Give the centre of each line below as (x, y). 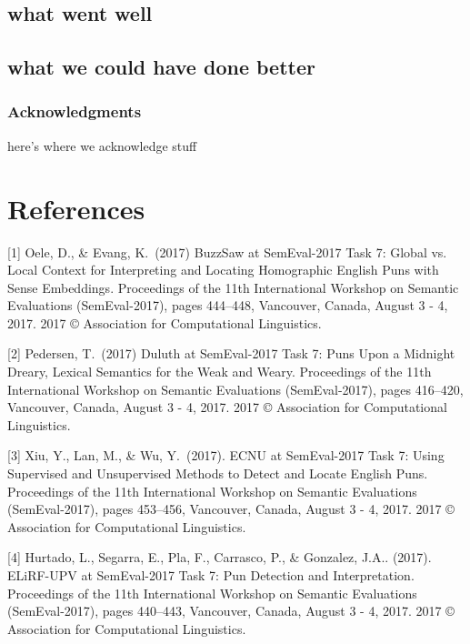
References (76, 208)
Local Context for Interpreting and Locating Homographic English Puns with (223, 270)
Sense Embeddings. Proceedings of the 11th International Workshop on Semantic (233, 287)
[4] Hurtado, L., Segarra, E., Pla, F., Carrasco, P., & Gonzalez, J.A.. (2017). (220, 557)
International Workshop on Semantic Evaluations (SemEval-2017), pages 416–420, (235, 389)
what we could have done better (161, 67)
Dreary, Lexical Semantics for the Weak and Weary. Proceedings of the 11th (220, 372)
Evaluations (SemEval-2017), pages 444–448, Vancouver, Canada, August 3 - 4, (228, 305)
